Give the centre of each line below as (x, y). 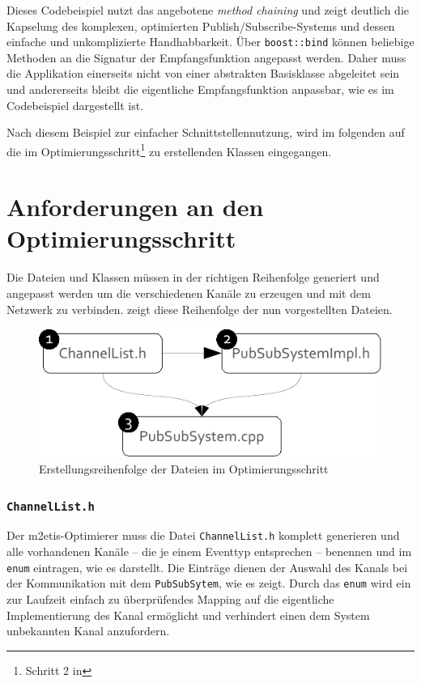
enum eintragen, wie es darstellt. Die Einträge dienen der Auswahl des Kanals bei (207, 567)
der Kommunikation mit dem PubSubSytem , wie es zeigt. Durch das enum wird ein (209, 583)
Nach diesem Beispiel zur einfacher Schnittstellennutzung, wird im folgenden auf (206, 132)
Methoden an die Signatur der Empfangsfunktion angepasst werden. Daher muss (206, 57)
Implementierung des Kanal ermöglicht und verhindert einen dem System (188, 615)
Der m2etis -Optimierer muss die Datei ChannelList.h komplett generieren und (203, 535)
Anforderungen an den (135, 207)
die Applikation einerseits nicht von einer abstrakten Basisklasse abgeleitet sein (203, 73)
